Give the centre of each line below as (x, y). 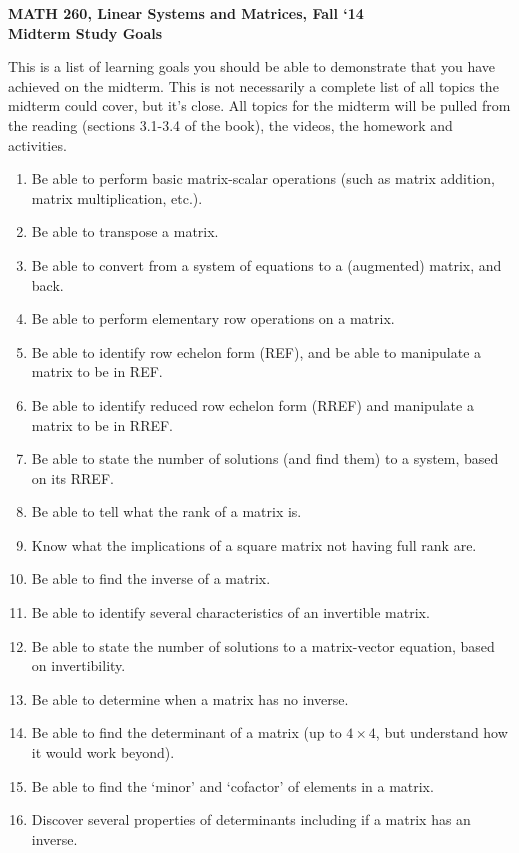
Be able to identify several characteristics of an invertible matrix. (230, 612)
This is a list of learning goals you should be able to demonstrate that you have (252, 66)
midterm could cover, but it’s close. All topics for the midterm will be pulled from (259, 105)
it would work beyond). (103, 752)
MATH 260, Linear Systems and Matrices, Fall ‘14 (186, 13)
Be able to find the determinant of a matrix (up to (186, 732)
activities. (37, 144)
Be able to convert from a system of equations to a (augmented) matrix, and (266, 264)
